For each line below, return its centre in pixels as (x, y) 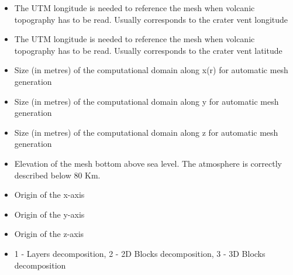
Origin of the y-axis (49, 214)
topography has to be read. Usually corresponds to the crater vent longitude (151, 19)
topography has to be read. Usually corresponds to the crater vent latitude (148, 50)
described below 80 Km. (57, 175)
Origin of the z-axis (49, 234)
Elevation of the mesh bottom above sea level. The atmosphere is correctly (148, 163)
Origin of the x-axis (49, 195)
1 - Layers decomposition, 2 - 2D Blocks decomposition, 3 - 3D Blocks (140, 253)
